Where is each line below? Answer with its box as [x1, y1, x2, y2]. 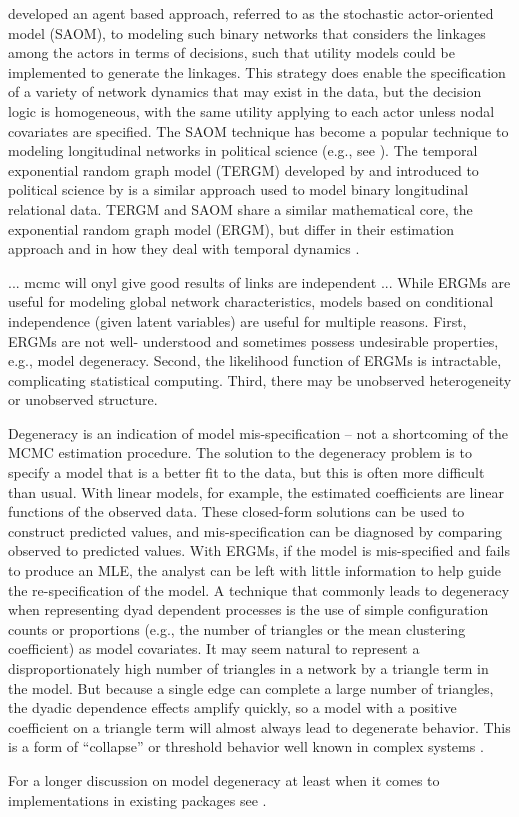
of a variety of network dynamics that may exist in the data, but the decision [8, 81, 482, 102]
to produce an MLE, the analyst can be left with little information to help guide [8, 560, 501, 581]
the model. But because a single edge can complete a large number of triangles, [8, 677, 494, 698]
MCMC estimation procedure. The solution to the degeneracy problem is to [8, 442, 472, 463]
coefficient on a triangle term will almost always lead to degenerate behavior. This [8, 716, 511, 737]
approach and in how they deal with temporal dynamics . [8, 238, 360, 259]
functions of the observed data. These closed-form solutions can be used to [8, 501, 465, 522]
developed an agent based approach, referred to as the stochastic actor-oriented [8, 3, 494, 23]
